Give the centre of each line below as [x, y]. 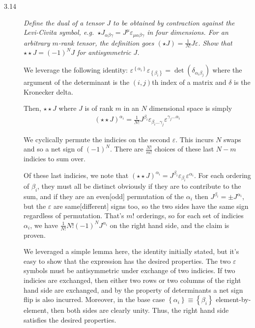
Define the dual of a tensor [64, 22]
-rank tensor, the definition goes [106, 42]
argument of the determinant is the [77, 82]
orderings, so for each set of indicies [190, 215]
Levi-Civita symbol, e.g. [59, 32]
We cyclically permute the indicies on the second [97, 139]
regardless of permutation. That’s [74, 215]
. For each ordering [223, 175]
